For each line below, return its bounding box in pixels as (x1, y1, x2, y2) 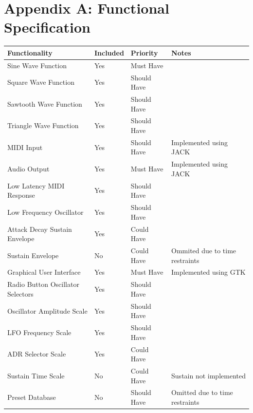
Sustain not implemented (171, 370, 246, 380)
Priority (130, 47, 158, 57)
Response (7, 190, 35, 200)
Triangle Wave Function (7, 120, 79, 131)
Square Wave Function (7, 77, 74, 87)
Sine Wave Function (7, 60, 67, 70)
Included (94, 47, 124, 57)
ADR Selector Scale (7, 349, 66, 359)
